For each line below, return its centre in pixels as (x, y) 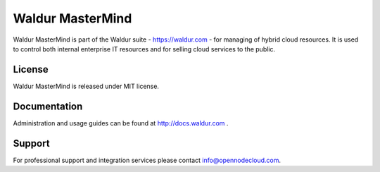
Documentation (48, 106)
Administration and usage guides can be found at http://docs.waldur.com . (121, 123)
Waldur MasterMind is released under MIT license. (86, 86)
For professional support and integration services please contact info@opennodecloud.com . (147, 160)
